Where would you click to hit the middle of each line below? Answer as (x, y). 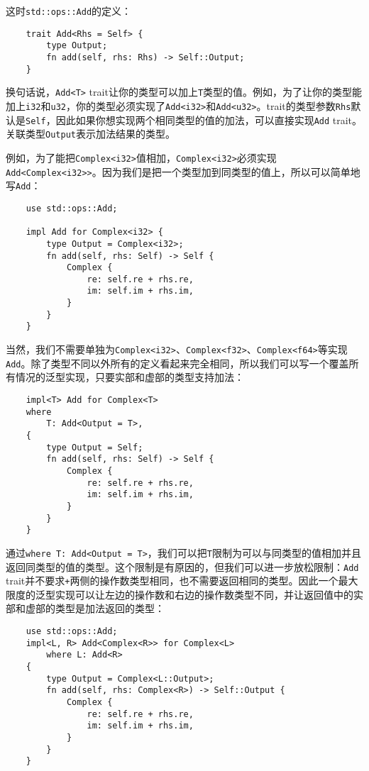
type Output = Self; (95, 447)
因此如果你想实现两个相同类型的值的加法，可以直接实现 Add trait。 (209, 120)
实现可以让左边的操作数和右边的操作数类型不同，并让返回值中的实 (209, 594)
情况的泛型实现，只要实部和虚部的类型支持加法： (130, 377)
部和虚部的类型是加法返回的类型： (85, 608)
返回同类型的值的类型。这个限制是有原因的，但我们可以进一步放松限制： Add (182, 566)
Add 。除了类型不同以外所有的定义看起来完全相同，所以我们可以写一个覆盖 (177, 363)
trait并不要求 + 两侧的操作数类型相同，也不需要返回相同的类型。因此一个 (172, 581)
